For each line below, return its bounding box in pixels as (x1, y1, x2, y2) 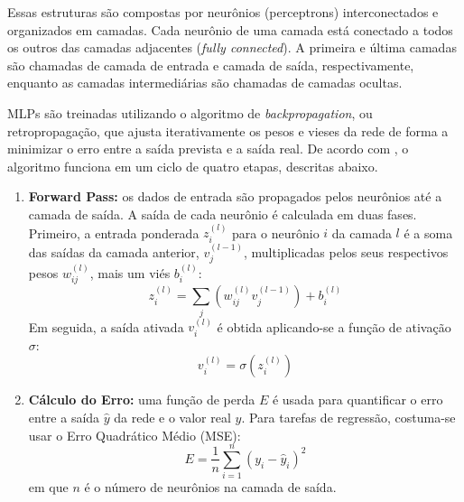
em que (28, 478, 69, 497)
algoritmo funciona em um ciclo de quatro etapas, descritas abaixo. (7, 156, 378, 175)
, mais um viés (89, 263, 171, 282)
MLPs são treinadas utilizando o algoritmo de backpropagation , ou (7, 103, 373, 122)
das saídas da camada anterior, (28, 242, 200, 261)
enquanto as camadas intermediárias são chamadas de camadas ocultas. (7, 73, 403, 92)
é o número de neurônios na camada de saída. (84, 478, 337, 497)
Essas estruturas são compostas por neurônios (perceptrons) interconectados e (7, 3, 439, 21)
